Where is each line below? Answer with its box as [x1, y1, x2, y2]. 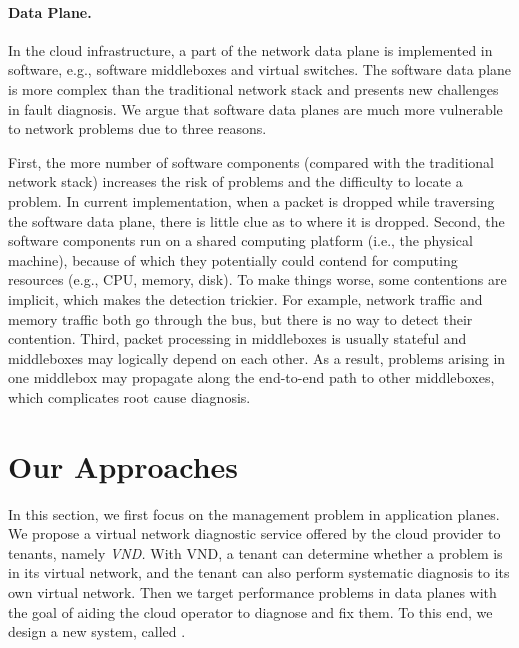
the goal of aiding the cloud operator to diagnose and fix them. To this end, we [8, 601, 493, 622]
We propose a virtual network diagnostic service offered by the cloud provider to [8, 523, 501, 544]
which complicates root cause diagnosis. [8, 386, 251, 407]
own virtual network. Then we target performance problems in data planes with [8, 581, 497, 602]
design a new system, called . [8, 621, 186, 642]
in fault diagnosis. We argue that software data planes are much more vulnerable [8, 98, 503, 119]
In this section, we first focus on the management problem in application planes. [8, 503, 500, 524]
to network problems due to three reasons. [8, 118, 267, 139]
